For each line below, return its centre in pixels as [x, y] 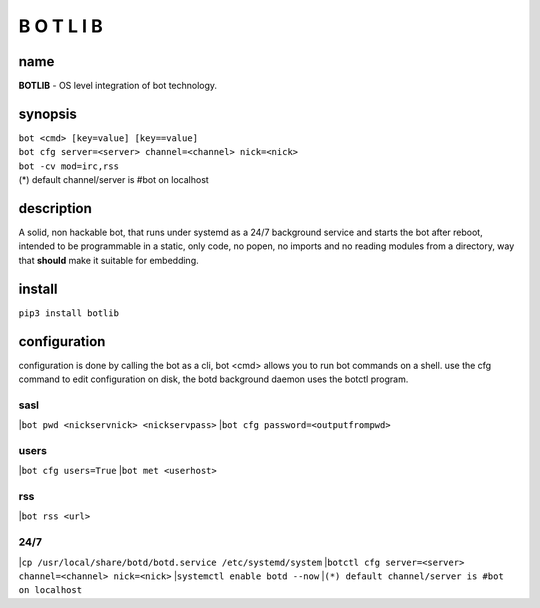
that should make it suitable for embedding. [108, 260]
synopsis [47, 113]
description [55, 208]
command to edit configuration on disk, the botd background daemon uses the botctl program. [213, 379]
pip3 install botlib [69, 313]
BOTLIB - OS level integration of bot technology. [118, 86]
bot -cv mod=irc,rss [69, 166]
